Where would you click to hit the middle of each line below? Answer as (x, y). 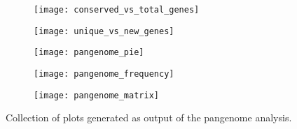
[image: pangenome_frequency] (104, 74)
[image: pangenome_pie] (89, 53)
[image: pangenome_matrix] (96, 95)
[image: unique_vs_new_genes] (104, 31)
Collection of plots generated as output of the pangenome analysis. (149, 117)
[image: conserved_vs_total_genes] (117, 10)
